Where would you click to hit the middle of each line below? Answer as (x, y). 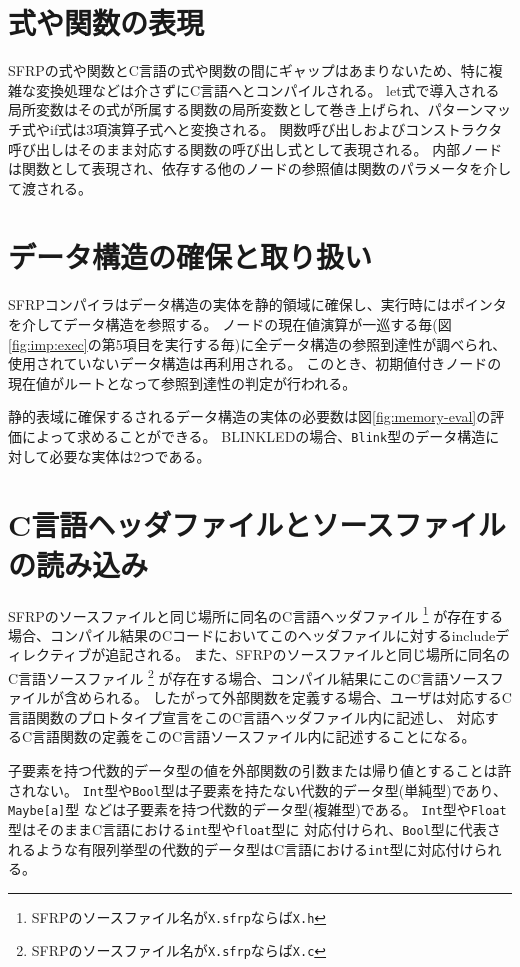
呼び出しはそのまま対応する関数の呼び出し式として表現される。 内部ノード (255, 148)
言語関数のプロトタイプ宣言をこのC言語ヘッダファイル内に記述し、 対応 (246, 716)
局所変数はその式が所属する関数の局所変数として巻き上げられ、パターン (246, 109)
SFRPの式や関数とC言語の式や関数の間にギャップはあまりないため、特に (248, 70)
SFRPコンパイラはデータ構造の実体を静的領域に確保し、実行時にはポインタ (257, 304)
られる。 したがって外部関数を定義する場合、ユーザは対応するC (301, 697)
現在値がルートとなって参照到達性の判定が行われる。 (182, 382)
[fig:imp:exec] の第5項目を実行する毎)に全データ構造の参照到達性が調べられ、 (257, 343)
